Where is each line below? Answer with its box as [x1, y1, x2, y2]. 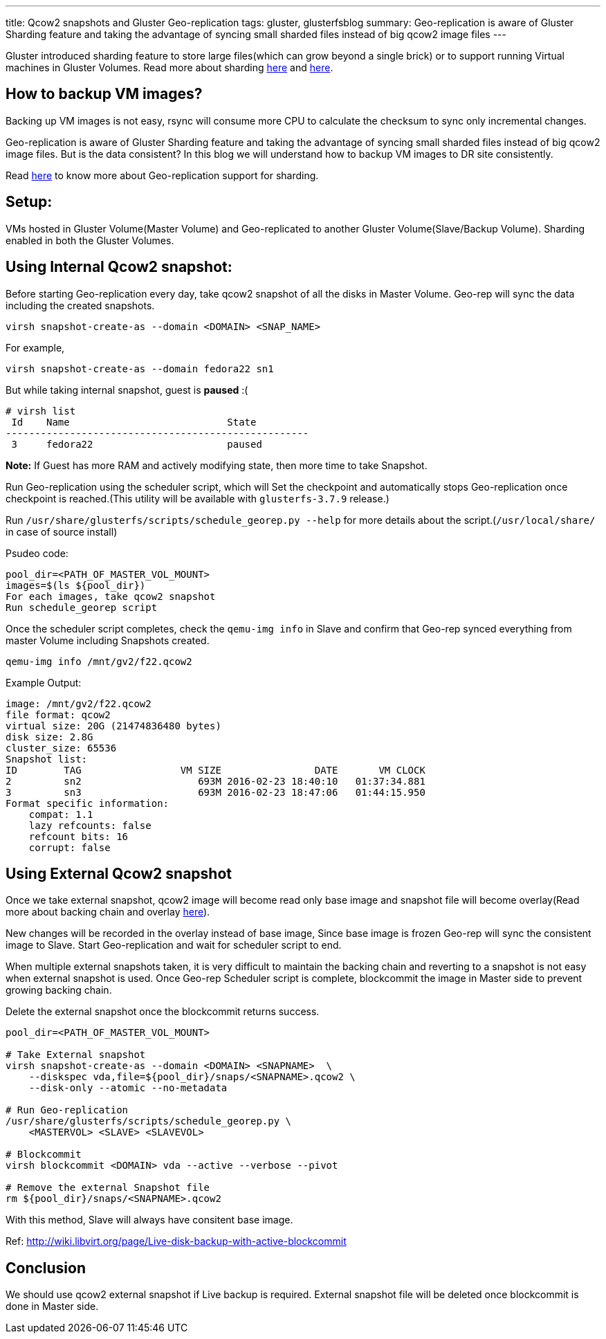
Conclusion [6, 1259, 86, 1277]
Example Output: [6, 676, 82, 689]
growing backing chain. [6, 984, 112, 996]
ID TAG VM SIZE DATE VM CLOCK [6, 764, 425, 776]
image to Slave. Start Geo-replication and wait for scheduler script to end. [6, 939, 342, 951]
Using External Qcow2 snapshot [6, 864, 232, 882]
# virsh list [6, 405, 76, 417]
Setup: [6, 193, 53, 211]
